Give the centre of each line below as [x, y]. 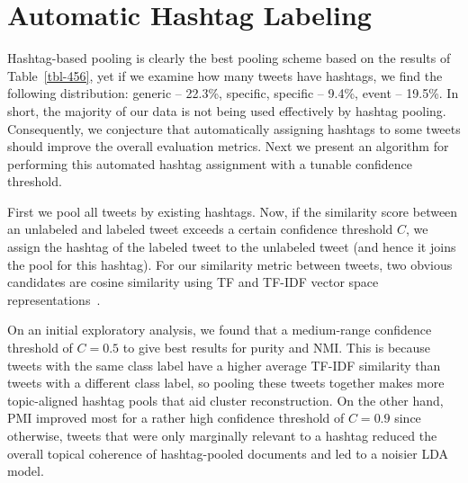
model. [26, 471]
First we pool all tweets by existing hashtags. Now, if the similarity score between [233, 211]
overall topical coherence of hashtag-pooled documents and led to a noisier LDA [228, 453]
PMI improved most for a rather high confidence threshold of [176, 418]
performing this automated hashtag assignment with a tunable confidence [210, 163]
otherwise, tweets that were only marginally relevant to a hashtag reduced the [222, 435]
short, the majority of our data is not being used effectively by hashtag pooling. [227, 110]
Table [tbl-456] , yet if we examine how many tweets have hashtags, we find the [225, 75]
